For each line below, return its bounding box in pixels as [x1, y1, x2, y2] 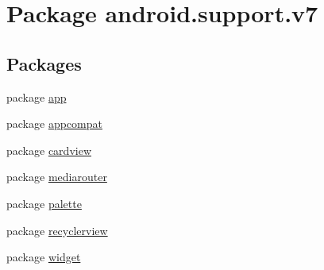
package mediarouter [6, 168, 107, 185]
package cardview [6, 141, 91, 158]
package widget [6, 249, 81, 265]
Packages [6, 51, 82, 75]
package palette [6, 195, 82, 211]
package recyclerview [6, 222, 108, 238]
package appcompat [6, 115, 102, 132]
